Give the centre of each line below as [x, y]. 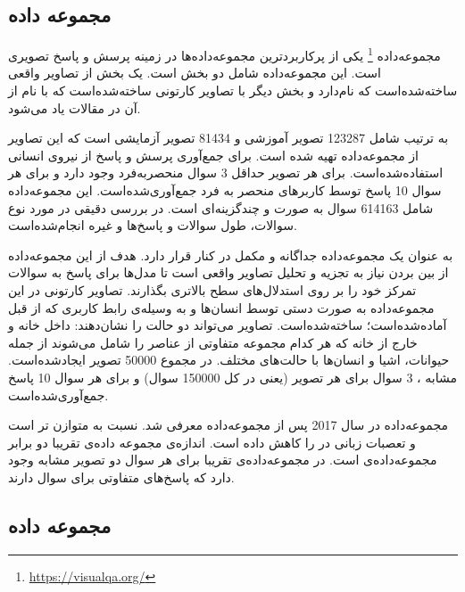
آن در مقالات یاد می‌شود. [75, 107]
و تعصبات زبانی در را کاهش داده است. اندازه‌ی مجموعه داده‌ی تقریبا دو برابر [212, 442]
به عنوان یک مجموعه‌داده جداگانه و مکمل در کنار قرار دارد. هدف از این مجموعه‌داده [231, 255]
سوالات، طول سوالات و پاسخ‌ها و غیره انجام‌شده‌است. [153, 225]
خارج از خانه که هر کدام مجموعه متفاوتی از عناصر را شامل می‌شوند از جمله [213, 342]
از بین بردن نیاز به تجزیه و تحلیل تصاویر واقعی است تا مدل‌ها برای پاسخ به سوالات [228, 272]
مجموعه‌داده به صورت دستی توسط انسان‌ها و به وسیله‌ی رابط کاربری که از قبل [221, 307]
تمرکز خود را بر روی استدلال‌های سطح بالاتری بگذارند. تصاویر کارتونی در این [212, 289]
